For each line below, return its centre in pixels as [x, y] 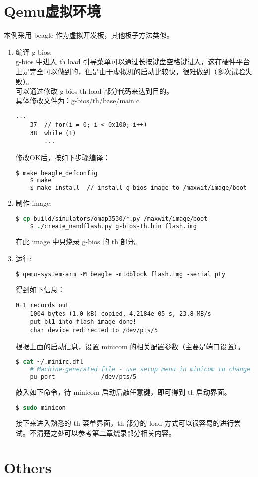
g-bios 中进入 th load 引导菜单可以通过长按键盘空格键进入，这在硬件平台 [133, 61]
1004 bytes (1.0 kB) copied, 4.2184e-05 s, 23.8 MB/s [121, 314]
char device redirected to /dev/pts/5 [94, 331]
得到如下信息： [40, 289]
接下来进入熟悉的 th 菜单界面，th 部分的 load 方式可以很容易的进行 [125, 423]
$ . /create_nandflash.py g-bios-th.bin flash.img [113, 226]
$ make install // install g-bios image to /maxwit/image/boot [138, 188]
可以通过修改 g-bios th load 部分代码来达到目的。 [95, 91]
